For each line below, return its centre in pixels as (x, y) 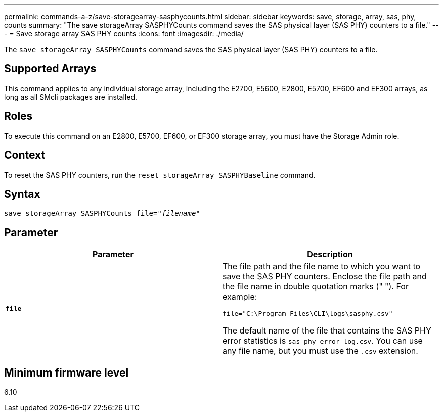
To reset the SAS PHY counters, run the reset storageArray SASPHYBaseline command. (160, 175)
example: (240, 297)
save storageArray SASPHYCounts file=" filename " (102, 213)
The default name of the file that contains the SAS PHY (327, 331)
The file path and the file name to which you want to (322, 266)
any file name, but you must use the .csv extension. (320, 351)
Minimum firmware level (67, 372)
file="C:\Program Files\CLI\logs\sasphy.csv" (308, 314)
